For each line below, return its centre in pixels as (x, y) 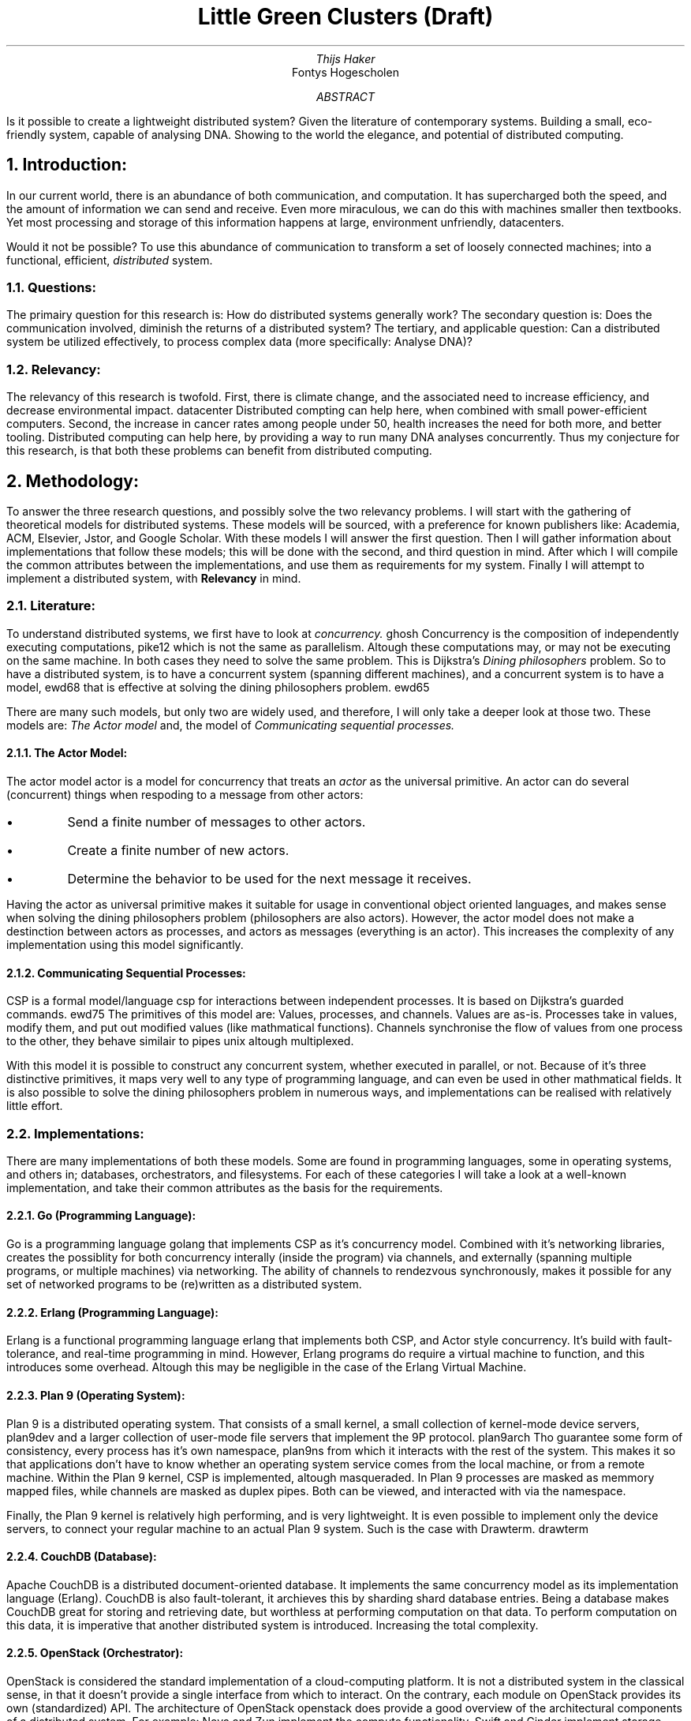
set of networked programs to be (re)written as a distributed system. (184, 1284)
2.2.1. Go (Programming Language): (101, 1216)
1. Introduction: (67, 165)
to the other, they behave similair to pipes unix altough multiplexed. (180, 1041)
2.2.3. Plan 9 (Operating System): (96, 1395)
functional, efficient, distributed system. (110, 260)
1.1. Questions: (51, 287)
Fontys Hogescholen (345, 72)
